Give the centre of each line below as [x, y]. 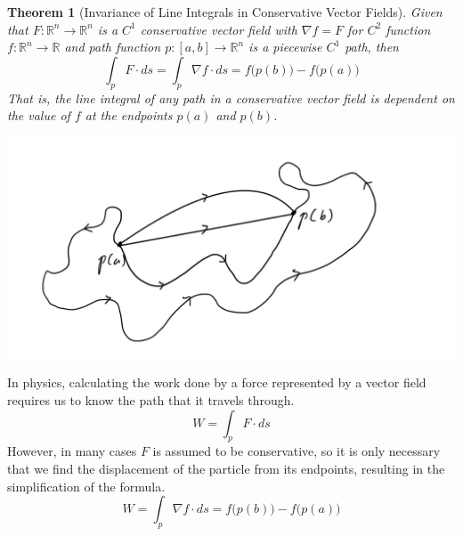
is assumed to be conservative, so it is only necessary [296, 451]
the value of [39, 115]
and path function [113, 47]
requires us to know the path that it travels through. [151, 400]
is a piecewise [285, 47]
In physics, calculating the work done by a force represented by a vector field [217, 382]
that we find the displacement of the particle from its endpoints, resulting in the [226, 468]
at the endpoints [129, 115]
